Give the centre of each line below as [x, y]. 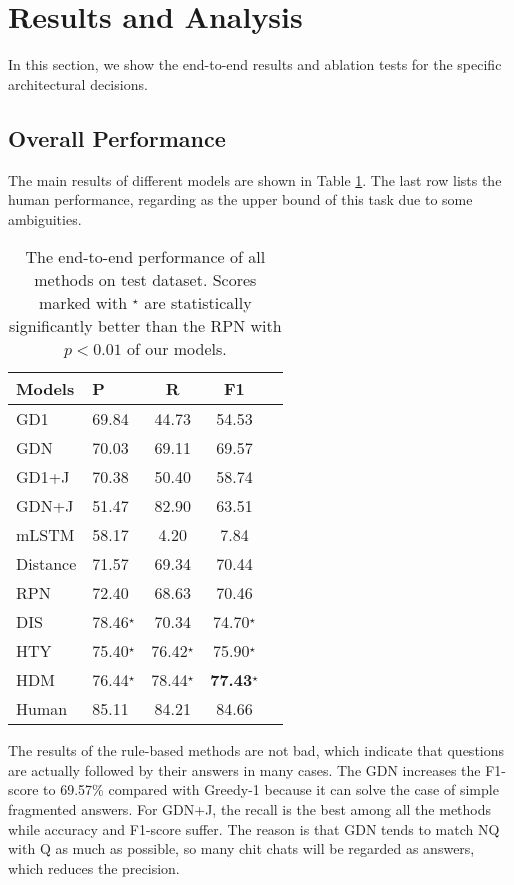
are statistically [198, 303]
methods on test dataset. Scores [145, 280]
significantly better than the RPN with [145, 326]
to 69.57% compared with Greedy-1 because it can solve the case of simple [271, 789]
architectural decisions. [78, 83]
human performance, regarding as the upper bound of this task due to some [240, 199]
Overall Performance [117, 137]
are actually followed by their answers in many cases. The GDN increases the [244, 769]
